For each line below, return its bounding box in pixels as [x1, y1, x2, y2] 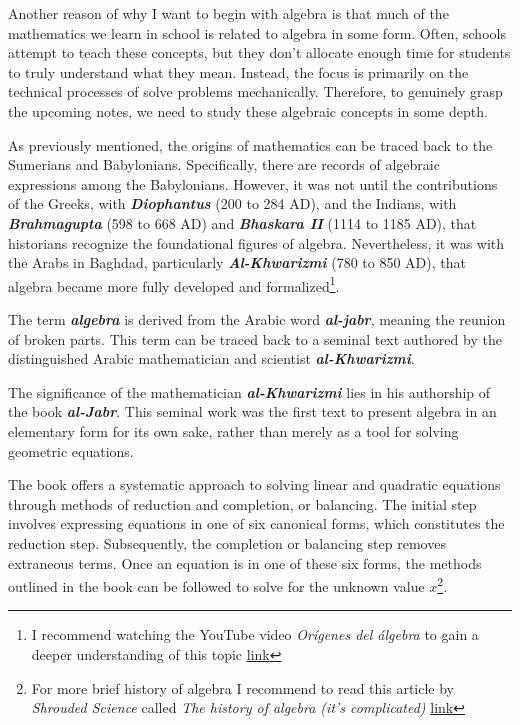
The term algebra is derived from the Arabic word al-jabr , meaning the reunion [8, 308, 506, 329]
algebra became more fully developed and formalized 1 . [8, 272, 340, 296]
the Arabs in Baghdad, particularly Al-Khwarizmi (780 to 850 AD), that [8, 252, 466, 273]
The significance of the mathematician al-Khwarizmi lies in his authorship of [8, 381, 491, 402]
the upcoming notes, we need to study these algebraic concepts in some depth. [8, 100, 488, 121]
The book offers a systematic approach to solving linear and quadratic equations [8, 474, 501, 495]
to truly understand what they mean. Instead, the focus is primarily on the [8, 61, 469, 82]
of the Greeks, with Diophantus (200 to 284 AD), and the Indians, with [8, 193, 457, 214]
